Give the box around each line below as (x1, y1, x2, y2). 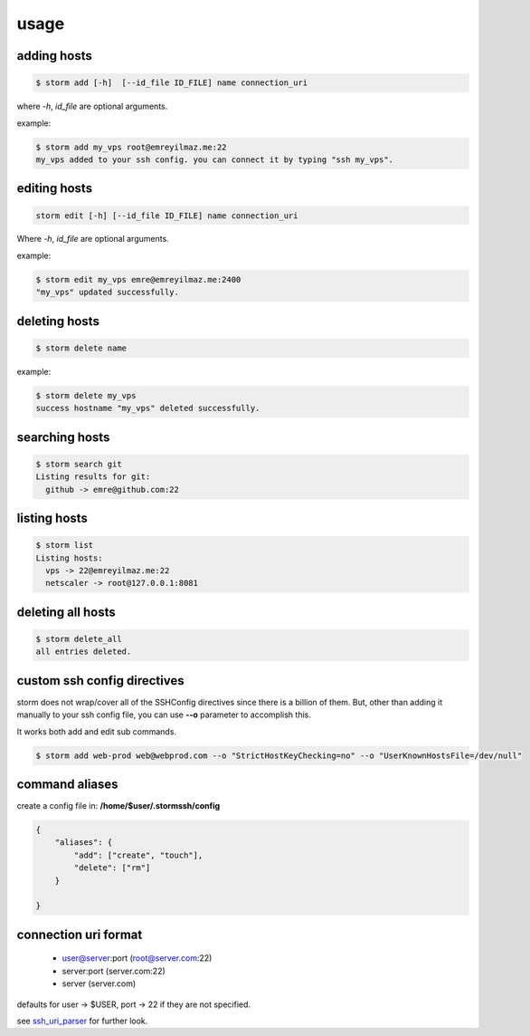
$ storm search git (35, 458, 122, 469)
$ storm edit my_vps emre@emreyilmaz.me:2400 (35, 274, 241, 284)
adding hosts (16, 48, 92, 63)
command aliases (16, 777, 118, 791)
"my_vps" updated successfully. (35, 287, 180, 298)
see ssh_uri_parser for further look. (16, 1015, 148, 1026)
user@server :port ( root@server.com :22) (62, 953, 213, 964)
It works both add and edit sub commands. (16, 725, 176, 737)
